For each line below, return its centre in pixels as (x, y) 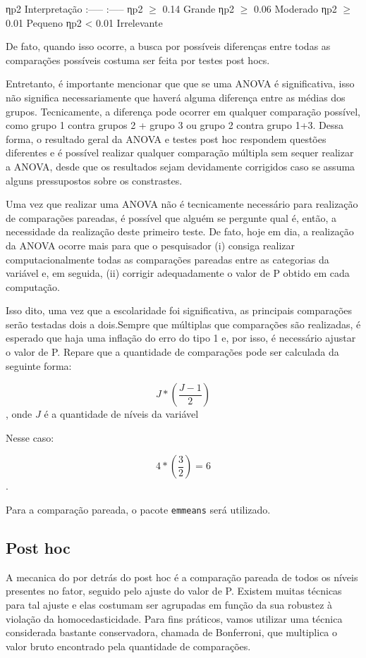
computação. (33, 286)
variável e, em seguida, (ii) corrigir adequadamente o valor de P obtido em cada (178, 273)
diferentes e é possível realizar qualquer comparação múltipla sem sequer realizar (180, 153)
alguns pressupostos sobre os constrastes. (94, 180)
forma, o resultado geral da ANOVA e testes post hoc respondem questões (166, 138)
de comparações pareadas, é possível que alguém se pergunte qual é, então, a (171, 217)
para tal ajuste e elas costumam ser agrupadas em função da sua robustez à (169, 605)
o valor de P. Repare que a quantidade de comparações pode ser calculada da (172, 352)
